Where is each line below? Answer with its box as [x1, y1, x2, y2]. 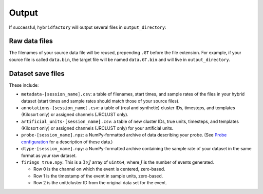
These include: [9, 82, 39, 88]
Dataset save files [9, 69, 65, 78]
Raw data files [9, 37, 53, 45]
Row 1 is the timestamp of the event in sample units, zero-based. [33, 173, 163, 179]
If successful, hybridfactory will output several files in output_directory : [9, 24, 167, 30]
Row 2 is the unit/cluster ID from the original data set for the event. [33, 180, 167, 186]
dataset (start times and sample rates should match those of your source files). [21, 98, 180, 104]
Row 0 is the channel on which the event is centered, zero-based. [33, 166, 166, 172]
